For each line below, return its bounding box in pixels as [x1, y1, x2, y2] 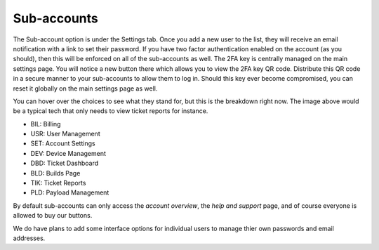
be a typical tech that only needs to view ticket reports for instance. [13, 107, 208, 115]
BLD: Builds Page [30, 169, 81, 177]
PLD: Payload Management [30, 188, 109, 197]
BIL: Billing [30, 119, 61, 128]
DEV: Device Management [30, 149, 107, 157]
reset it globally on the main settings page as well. [13, 84, 158, 93]
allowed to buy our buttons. [13, 211, 93, 220]
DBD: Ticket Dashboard [30, 159, 99, 168]
